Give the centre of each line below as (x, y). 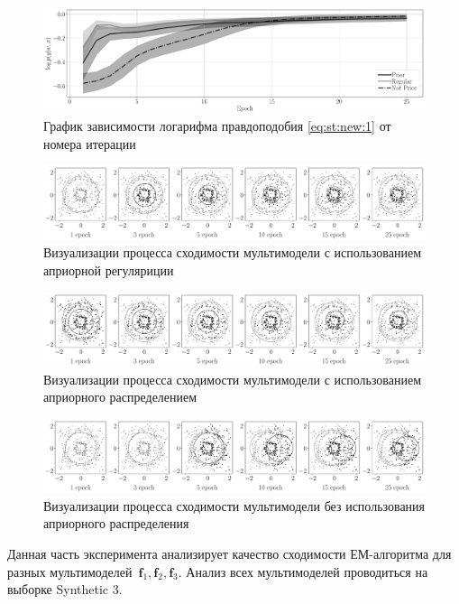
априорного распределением (120, 397)
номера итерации (90, 143)
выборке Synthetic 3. (65, 589)
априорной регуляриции (109, 270)
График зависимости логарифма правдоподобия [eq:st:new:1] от (217, 126)
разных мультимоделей (70, 571)
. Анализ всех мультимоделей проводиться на (303, 571)
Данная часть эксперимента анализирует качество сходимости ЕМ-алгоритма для (229, 553)
